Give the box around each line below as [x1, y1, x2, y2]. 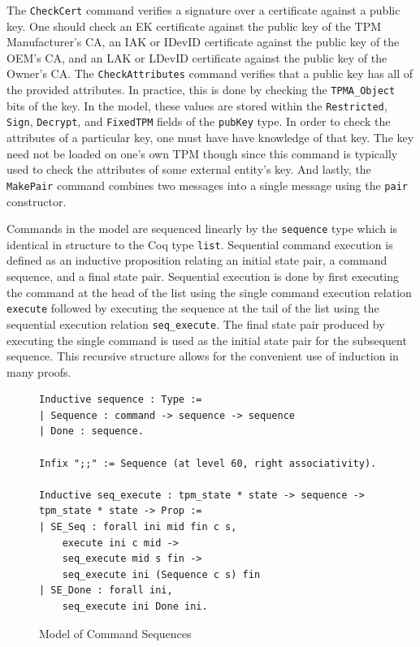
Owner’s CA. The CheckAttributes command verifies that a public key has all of [6, 65, 414, 82]
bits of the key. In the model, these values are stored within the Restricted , [6, 97, 388, 114]
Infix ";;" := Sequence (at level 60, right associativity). [39, 457, 377, 469]
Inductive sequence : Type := [39, 394, 202, 406]
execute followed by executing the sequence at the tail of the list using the [6, 300, 379, 317]
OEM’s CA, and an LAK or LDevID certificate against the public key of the [6, 49, 388, 66]
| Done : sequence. [39, 425, 144, 438]
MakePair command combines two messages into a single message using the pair [6, 176, 408, 193]
